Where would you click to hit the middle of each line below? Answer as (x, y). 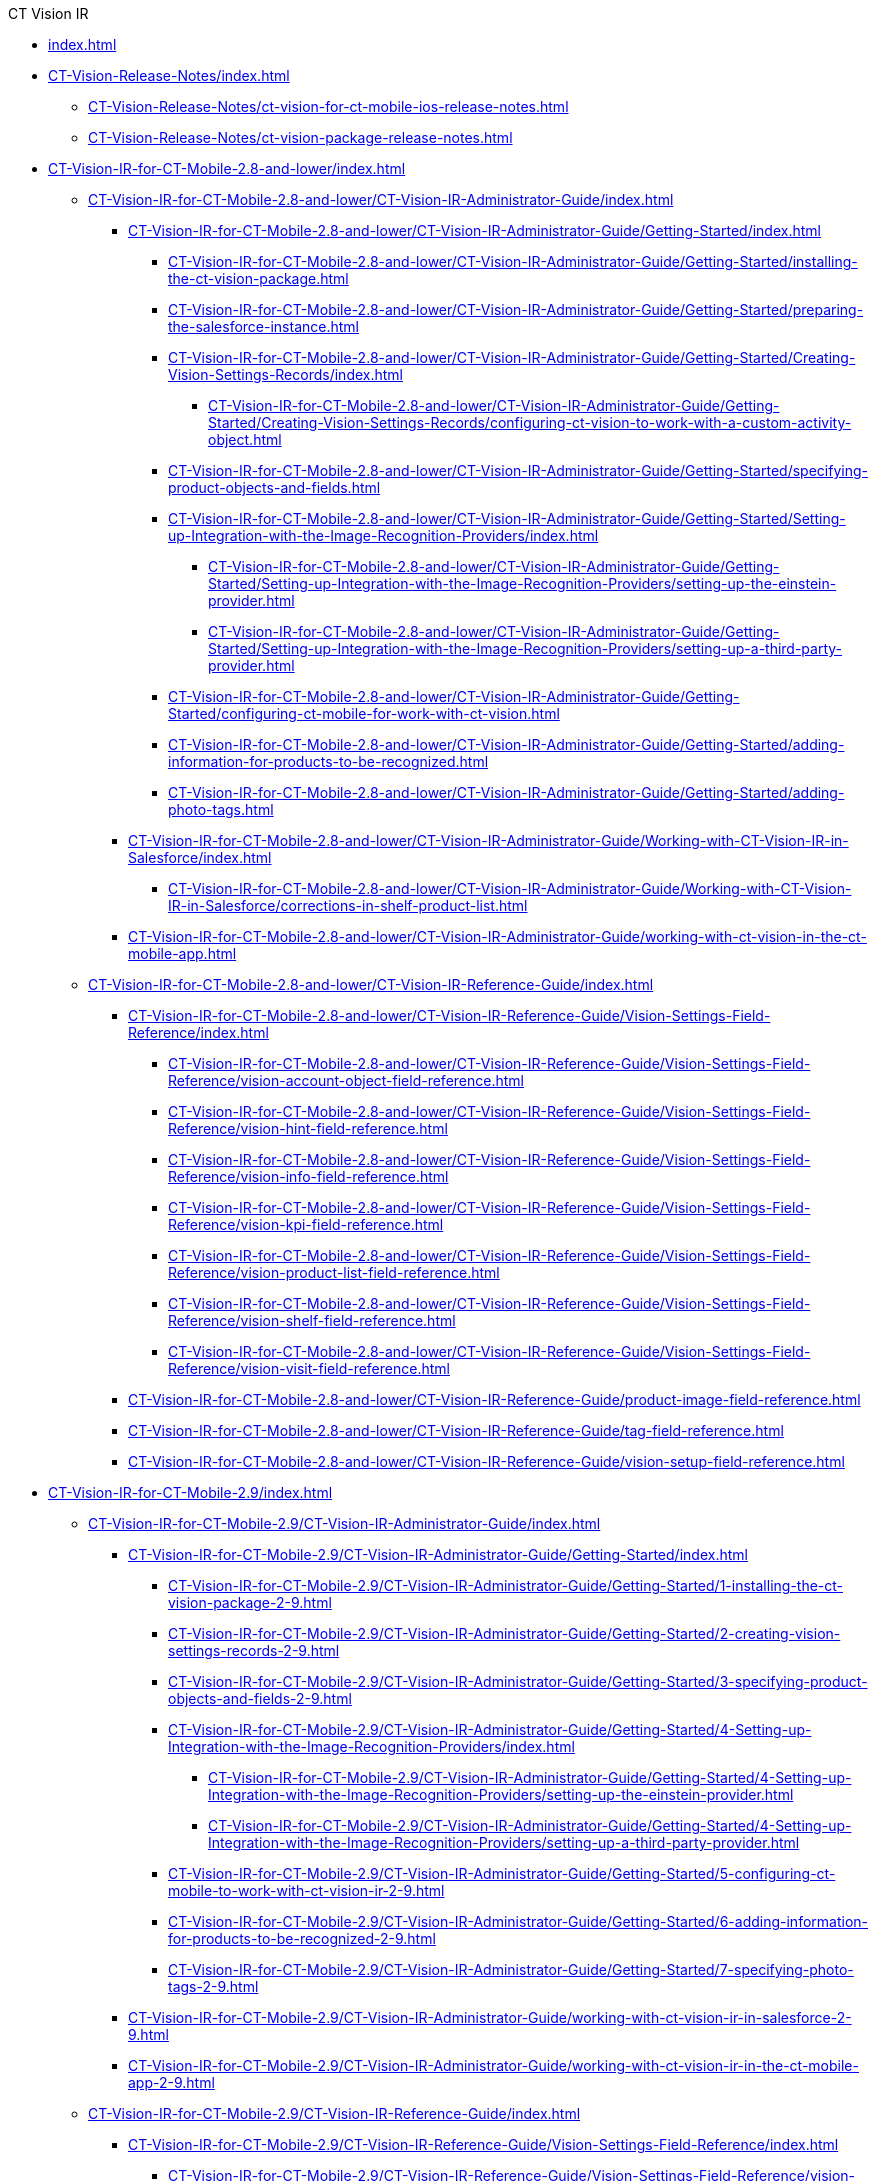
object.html (245, 439)
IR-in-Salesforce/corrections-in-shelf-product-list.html (348, 905)
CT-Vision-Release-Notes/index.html (169, 75)
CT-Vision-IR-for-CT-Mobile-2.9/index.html (190, 1492)
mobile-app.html (182, 953)
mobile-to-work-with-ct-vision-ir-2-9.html (306, 1890)
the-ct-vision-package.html (258, 278)
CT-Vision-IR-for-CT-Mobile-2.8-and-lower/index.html (227, 168)
